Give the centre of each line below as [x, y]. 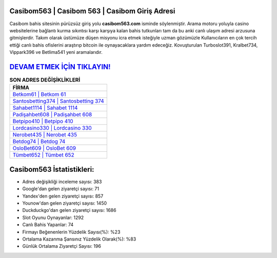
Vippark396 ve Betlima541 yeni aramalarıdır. [56, 52]
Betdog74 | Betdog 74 [39, 142]
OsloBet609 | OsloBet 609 [44, 148]
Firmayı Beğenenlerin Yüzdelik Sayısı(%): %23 [71, 232]
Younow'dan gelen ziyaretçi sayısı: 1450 [65, 203]
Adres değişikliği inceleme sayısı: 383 [62, 182]
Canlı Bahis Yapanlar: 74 [48, 225]
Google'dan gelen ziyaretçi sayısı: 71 [61, 189]
